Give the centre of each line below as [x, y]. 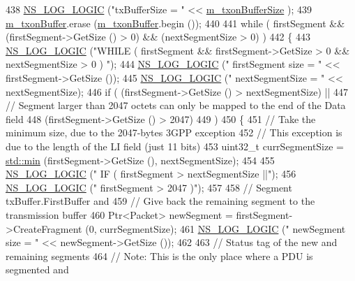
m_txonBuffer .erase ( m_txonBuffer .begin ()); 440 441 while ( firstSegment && [175, 23]
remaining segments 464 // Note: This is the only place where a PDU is [159, 255]
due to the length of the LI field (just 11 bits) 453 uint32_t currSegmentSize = [175, 146]
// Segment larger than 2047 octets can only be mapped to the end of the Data [176, 105]
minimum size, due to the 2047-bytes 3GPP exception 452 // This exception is [174, 132]
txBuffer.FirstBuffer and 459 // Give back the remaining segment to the [160, 201]
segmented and [37, 269]
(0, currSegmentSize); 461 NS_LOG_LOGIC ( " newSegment [216, 228]
